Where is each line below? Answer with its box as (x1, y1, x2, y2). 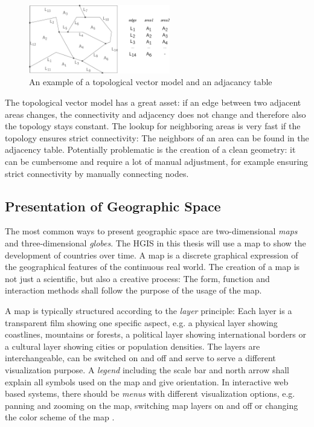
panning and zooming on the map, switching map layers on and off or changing (5, 399, 298, 411)
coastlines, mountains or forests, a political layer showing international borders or (5, 328, 306, 341)
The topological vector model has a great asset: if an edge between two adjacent (5, 96, 301, 109)
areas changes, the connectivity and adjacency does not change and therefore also (5, 108, 306, 120)
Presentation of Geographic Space (5, 196, 221, 215)
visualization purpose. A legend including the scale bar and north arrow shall (5, 363, 290, 376)
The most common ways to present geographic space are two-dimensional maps (5, 225, 298, 237)
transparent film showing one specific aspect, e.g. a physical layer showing (5, 316, 278, 329)
